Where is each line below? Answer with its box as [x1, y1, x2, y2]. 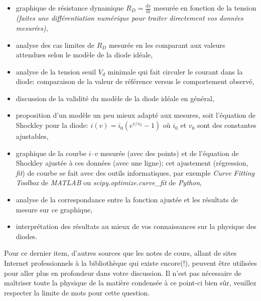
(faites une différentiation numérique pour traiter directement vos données [16, 13, 243, 23]
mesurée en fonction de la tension [154, 3, 256, 13]
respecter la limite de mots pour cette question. [4, 287, 150, 297]
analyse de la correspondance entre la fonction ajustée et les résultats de [16, 194, 238, 205]
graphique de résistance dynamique [16, 3, 124, 13]
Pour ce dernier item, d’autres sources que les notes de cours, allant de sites [4, 248, 237, 258]
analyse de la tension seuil [16, 66, 96, 77]
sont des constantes [197, 120, 256, 130]
